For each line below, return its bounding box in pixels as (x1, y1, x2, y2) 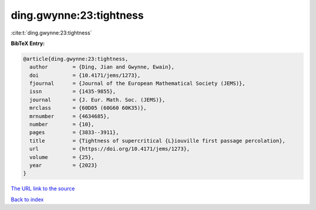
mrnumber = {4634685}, (29, 113, 110, 119)
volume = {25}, (29, 154, 95, 160)
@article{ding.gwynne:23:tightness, (23, 56, 129, 62)
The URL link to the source (11, 185, 75, 192)
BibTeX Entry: (11, 40, 45, 47)
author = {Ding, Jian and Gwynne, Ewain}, (29, 64, 175, 70)
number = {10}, (29, 121, 95, 128)
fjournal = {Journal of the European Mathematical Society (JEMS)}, (29, 80, 246, 87)
